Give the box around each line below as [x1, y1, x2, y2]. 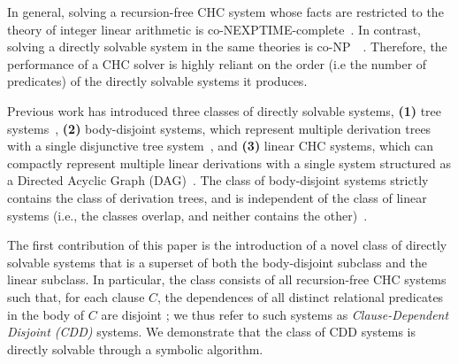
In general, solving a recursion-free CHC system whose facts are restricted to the [7, 3, 444, 20]
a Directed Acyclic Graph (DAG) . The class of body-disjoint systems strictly [7, 171, 429, 190]
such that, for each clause [7, 287, 145, 306]
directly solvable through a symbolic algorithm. [7, 339, 263, 358]
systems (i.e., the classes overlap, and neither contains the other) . [7, 205, 368, 224]
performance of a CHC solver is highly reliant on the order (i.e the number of [7, 54, 427, 73]
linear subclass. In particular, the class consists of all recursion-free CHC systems [7, 270, 447, 289]
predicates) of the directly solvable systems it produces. [7, 72, 308, 90]
